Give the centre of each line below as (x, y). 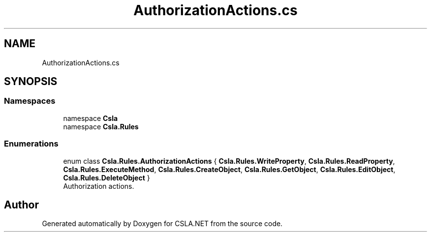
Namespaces (30, 101)
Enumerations (31, 144)
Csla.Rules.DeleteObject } (107, 177)
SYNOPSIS (31, 82)
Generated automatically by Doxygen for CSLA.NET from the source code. (162, 224)
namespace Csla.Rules (101, 126)
